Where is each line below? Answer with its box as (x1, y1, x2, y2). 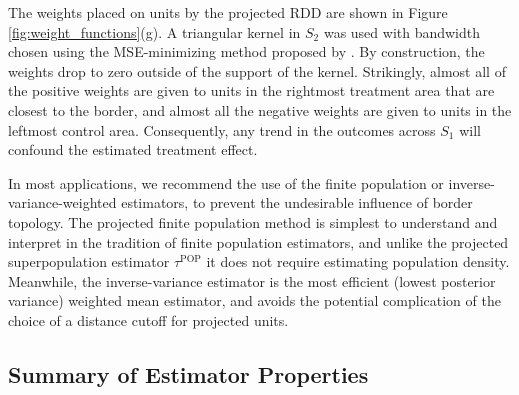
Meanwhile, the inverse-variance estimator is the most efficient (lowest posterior (8, 270, 496, 291)
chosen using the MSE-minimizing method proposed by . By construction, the (8, 41, 485, 62)
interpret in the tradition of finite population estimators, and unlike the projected (8, 231, 509, 252)
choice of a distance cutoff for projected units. (8, 309, 289, 330)
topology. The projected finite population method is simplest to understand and (8, 211, 498, 232)
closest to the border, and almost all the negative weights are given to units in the (8, 99, 512, 120)
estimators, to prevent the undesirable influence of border (121, 192, 473, 213)
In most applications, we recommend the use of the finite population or (8, 172, 444, 193)
